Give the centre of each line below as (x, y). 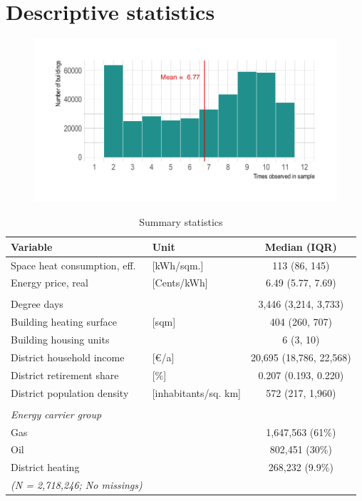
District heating (45, 467)
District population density (70, 392)
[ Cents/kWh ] (180, 283)
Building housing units (60, 340)
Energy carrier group (56, 414)
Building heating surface (64, 322)
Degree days (37, 304)
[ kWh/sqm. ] (178, 265)
